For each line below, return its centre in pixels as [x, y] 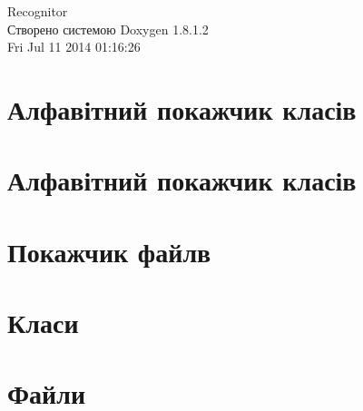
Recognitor [38, 11]
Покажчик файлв [109, 251]
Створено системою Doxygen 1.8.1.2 [108, 29]
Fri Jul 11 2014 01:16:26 [74, 47]
